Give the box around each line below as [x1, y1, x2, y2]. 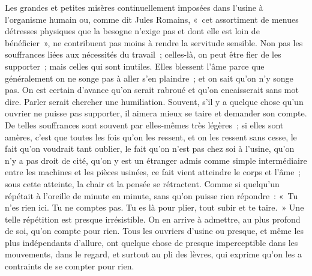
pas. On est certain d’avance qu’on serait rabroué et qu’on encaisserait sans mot [5, 83, 299, 96]
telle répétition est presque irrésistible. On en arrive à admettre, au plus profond [5, 212, 301, 225]
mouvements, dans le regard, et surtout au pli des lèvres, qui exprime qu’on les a [5, 248, 302, 260]
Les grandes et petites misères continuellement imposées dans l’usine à [5, 1, 263, 13]
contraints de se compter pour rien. [5, 260, 134, 272]
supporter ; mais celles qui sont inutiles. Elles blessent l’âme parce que [5, 59, 265, 72]
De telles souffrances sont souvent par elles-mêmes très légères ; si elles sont [5, 118, 284, 131]
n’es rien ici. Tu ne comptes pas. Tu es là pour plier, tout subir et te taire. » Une [5, 201, 304, 214]
